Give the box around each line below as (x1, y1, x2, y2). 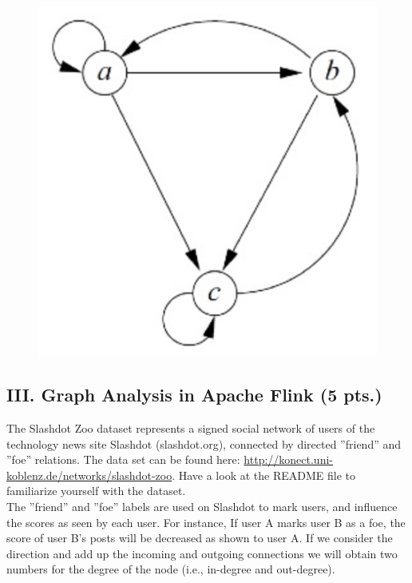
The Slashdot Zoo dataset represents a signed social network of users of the (6, 420, 375, 437)
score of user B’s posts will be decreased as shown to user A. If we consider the (6, 529, 393, 546)
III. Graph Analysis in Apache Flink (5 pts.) (6, 382, 382, 407)
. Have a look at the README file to (172, 466, 355, 483)
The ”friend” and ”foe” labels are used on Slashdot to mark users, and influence (6, 498, 398, 514)
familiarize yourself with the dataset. (6, 482, 186, 499)
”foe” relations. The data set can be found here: (6, 451, 240, 468)
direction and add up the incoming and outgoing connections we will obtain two (6, 545, 398, 561)
